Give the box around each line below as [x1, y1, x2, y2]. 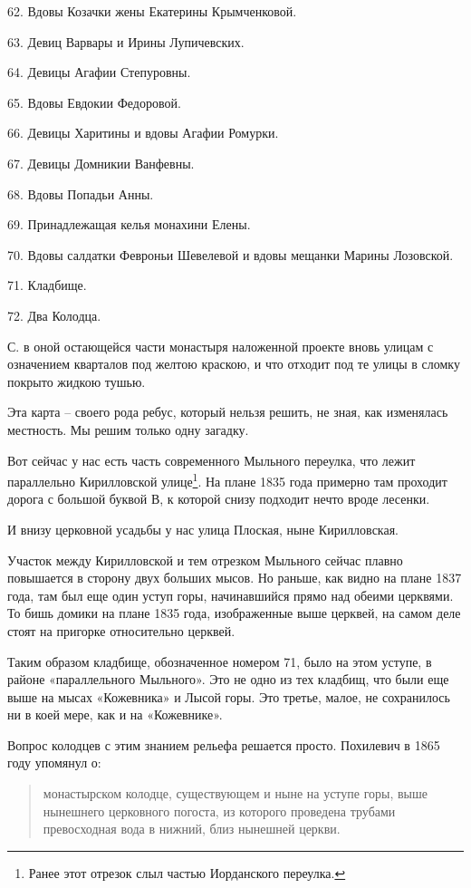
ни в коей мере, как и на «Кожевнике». [7, 705, 223, 724]
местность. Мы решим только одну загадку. [7, 420, 249, 439]
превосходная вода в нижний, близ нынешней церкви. [43, 819, 341, 838]
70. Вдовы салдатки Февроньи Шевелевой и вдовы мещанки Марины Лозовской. [7, 245, 454, 264]
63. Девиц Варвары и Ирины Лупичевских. [7, 32, 245, 51]
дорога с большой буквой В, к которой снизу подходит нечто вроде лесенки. [7, 489, 430, 508]
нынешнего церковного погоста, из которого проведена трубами [43, 801, 396, 820]
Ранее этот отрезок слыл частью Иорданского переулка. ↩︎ [28, 863, 346, 882]
